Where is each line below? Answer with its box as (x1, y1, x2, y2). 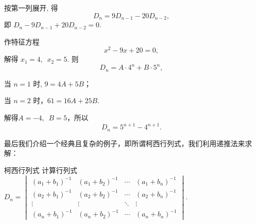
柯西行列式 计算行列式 (4, 164, 77, 175)
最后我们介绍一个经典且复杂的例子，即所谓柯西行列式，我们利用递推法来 (4, 138, 245, 148)
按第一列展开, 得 (4, 3, 58, 13)
